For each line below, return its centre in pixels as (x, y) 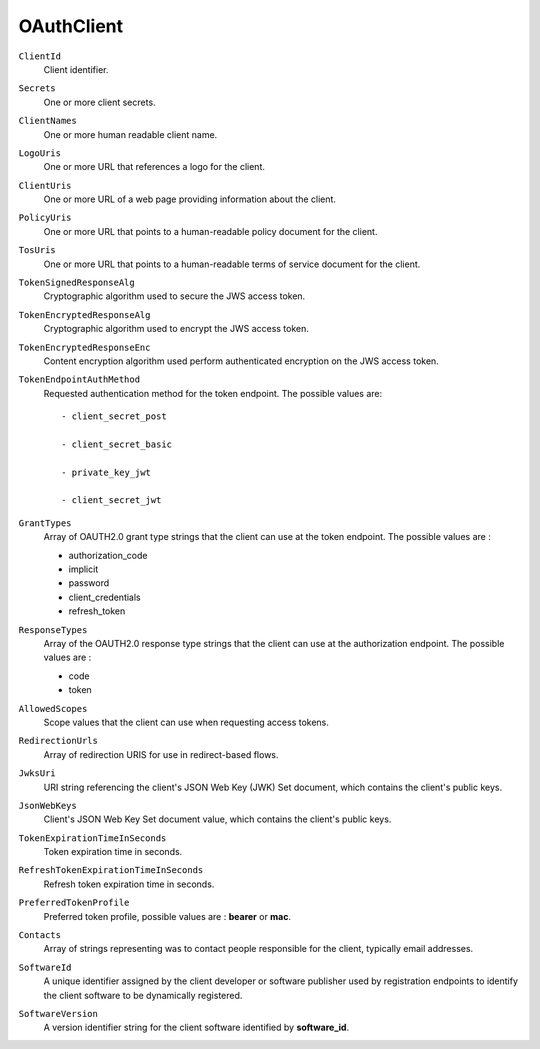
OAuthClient (71, 26)
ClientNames (47, 121)
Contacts (40, 935)
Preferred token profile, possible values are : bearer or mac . (167, 916)
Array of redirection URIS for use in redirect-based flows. (161, 754)
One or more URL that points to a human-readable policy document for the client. (210, 231)
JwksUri (37, 773)
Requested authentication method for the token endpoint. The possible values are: (213, 393)
